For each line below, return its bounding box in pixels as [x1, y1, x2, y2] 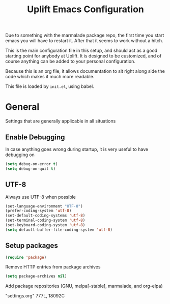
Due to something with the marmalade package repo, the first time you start [5, 32, 164, 39]
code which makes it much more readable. [5, 74, 95, 80]
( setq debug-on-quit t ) [5, 166, 56, 171]
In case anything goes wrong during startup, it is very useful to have [5, 146, 149, 152]
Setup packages [5, 241, 59, 250]
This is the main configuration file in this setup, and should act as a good [5, 47, 158, 54]
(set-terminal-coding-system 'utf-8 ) [5, 218, 86, 223]
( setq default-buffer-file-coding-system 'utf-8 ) [5, 227, 113, 232]
